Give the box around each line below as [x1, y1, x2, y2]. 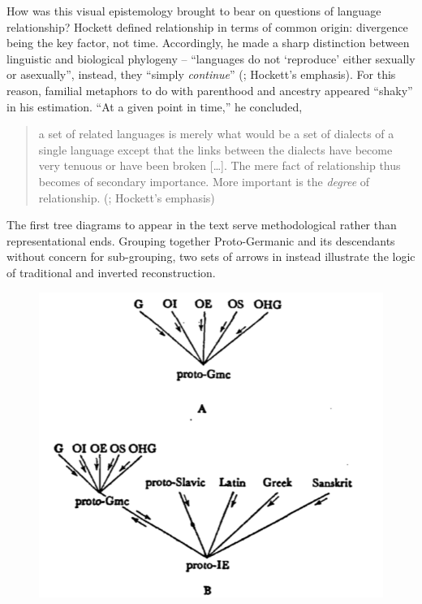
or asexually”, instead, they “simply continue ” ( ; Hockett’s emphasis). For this [6, 66, 396, 83]
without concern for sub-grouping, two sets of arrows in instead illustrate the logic [6, 248, 416, 265]
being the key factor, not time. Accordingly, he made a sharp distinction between [6, 34, 410, 51]
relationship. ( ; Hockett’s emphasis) [38, 189, 215, 206]
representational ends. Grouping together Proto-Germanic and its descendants [6, 232, 395, 249]
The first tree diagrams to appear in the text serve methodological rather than [6, 216, 397, 233]
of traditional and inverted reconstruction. [6, 263, 216, 280]
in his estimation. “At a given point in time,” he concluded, [6, 98, 303, 115]
